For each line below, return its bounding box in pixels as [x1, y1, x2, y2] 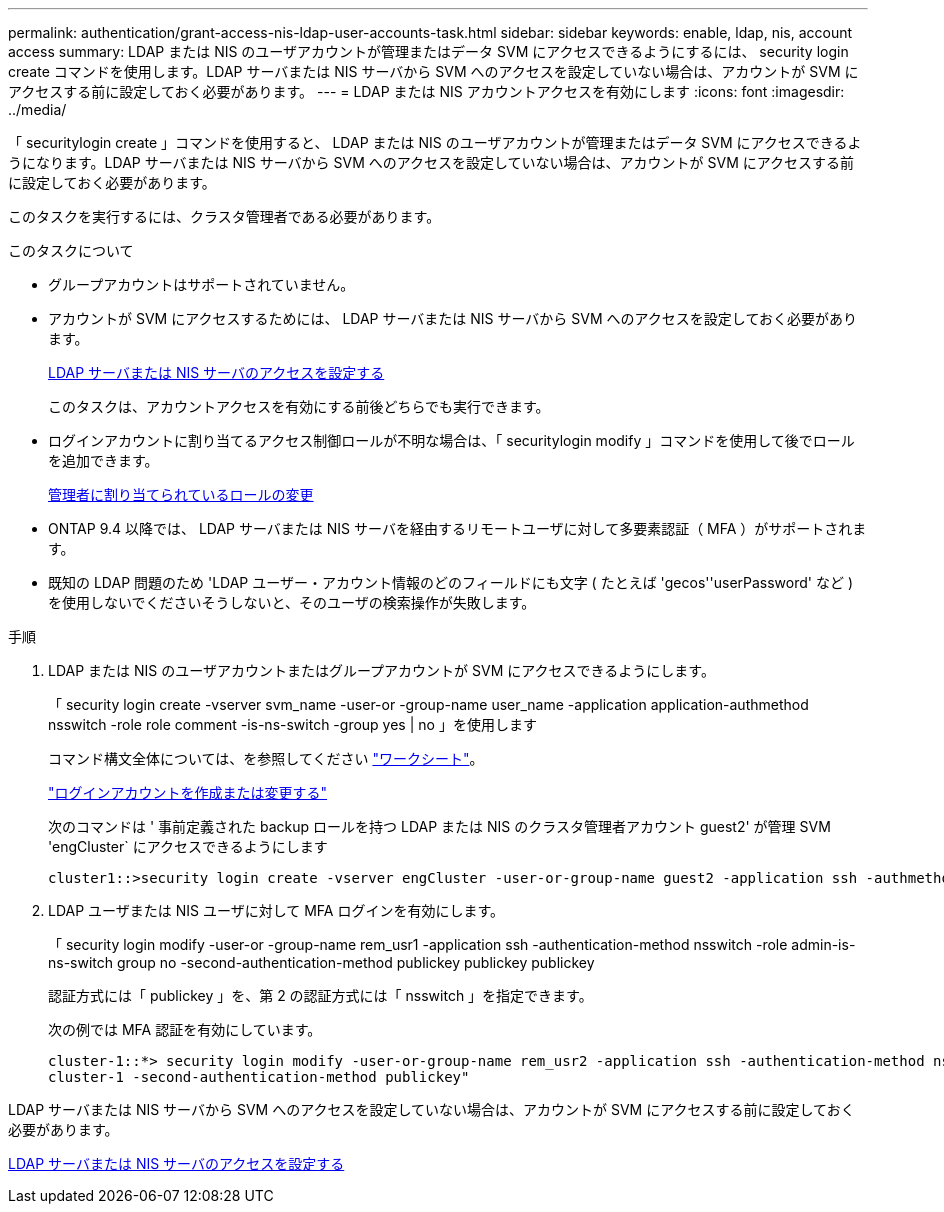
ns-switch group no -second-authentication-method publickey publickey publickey [48, 954, 595, 971]
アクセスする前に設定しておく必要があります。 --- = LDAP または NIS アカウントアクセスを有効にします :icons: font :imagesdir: [8, 83, 845, 100]
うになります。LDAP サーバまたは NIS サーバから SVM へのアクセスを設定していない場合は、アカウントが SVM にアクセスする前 [8, 154, 855, 171]
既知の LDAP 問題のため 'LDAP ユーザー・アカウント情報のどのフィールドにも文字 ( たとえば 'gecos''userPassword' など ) [48, 574, 853, 591]
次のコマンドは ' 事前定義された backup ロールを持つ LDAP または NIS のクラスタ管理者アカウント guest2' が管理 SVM [48, 818, 831, 835]
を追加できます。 [48, 452, 159, 469]
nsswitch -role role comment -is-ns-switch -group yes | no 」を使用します [48, 716, 537, 733]
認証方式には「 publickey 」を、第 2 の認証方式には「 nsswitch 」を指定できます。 [48, 987, 593, 1004]
